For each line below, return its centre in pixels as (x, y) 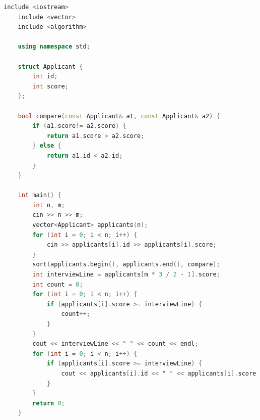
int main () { (40, 195)
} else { (47, 146)
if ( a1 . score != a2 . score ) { (79, 126)
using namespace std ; (54, 47)
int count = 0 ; (58, 284)
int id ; (45, 77)
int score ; (50, 86)
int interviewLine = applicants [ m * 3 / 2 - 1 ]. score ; (126, 275)
